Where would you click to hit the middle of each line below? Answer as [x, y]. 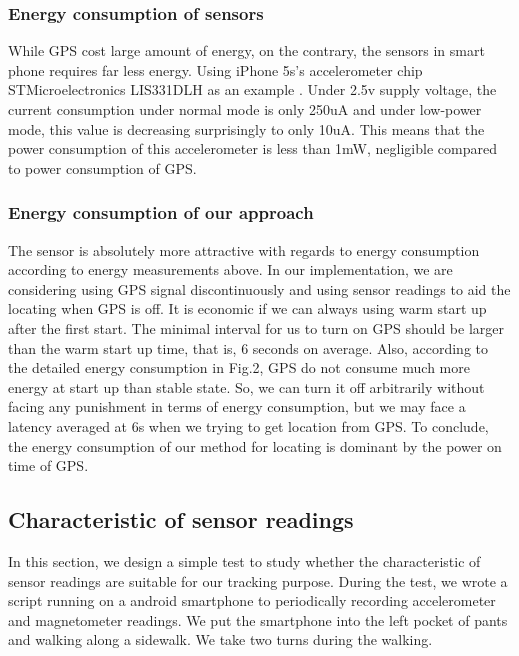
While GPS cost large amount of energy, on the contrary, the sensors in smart [246, 50]
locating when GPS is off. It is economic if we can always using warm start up [247, 308]
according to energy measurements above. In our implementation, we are [230, 269]
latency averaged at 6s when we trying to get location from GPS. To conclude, [248, 425]
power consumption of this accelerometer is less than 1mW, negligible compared [252, 148]
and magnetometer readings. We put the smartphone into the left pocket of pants [258, 619]
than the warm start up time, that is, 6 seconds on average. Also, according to [248, 347]
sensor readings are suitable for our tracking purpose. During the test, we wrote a [258, 580]
